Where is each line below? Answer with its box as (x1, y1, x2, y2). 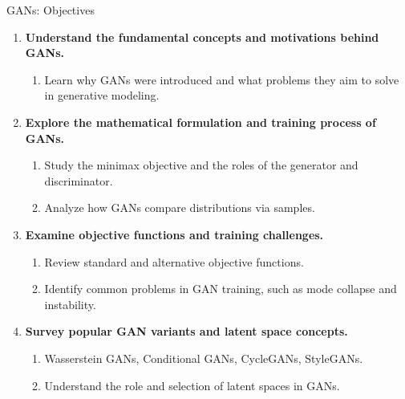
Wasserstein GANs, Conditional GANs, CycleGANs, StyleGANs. (44, 349, 363, 366)
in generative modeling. (44, 87, 160, 104)
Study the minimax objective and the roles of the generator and (44, 157, 358, 173)
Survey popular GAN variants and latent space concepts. (25, 323, 348, 340)
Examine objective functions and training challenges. (25, 226, 324, 242)
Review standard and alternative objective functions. (44, 253, 304, 270)
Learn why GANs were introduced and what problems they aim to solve (44, 71, 399, 88)
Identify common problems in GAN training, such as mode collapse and (44, 280, 397, 297)
